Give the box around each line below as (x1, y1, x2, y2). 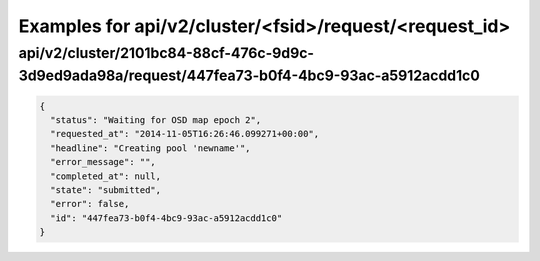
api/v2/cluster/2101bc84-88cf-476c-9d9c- (18, 44, 315, 62)
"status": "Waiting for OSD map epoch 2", (50, 115, 262, 126)
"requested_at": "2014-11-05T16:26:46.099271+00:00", (50, 128, 320, 140)
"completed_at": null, (50, 170, 162, 182)
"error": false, (50, 198, 130, 210)
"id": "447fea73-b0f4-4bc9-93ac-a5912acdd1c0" (50, 212, 283, 224)
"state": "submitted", (50, 184, 162, 195)
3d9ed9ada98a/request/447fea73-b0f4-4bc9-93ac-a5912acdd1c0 (18, 66, 480, 85)
